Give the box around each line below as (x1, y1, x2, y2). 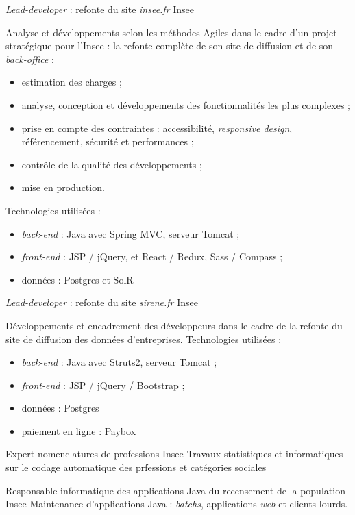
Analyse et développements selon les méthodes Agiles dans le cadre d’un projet (5, 25, 337, 39)
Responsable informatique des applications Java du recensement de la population (5, 483, 345, 497)
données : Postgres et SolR (21, 272, 134, 286)
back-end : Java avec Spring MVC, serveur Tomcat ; (21, 226, 240, 240)
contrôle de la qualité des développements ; (21, 157, 202, 171)
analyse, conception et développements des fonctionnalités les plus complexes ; (21, 97, 351, 112)
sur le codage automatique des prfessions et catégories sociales (5, 460, 267, 475)
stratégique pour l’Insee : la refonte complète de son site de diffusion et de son (5, 38, 334, 53)
